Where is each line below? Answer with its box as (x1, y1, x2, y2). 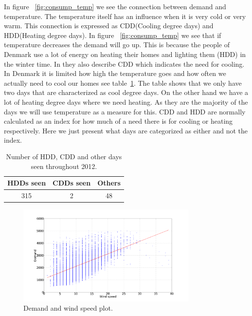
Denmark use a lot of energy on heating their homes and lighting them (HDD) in (4, 49, 246, 59)
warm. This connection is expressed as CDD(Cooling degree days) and (4, 20, 214, 31)
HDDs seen (7, 178, 46, 188)
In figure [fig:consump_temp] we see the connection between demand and (4, 1, 226, 11)
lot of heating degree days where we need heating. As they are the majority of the (4, 96, 248, 107)
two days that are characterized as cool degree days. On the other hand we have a (4, 87, 249, 97)
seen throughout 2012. (31, 161, 97, 171)
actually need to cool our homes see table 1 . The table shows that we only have (4, 77, 242, 88)
